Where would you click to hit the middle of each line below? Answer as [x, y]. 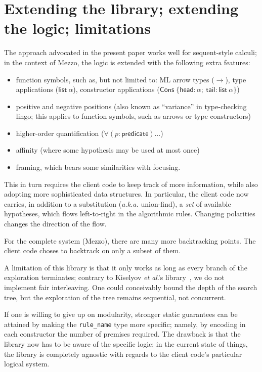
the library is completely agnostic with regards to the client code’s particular [123, 354]
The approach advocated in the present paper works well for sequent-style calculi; [130, 52]
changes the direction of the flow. [55, 224]
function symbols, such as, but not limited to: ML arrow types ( [115, 79]
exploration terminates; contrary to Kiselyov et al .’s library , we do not [114, 277]
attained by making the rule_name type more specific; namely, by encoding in [125, 324]
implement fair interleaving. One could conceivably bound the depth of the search [131, 287]
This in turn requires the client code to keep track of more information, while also [131, 184]
